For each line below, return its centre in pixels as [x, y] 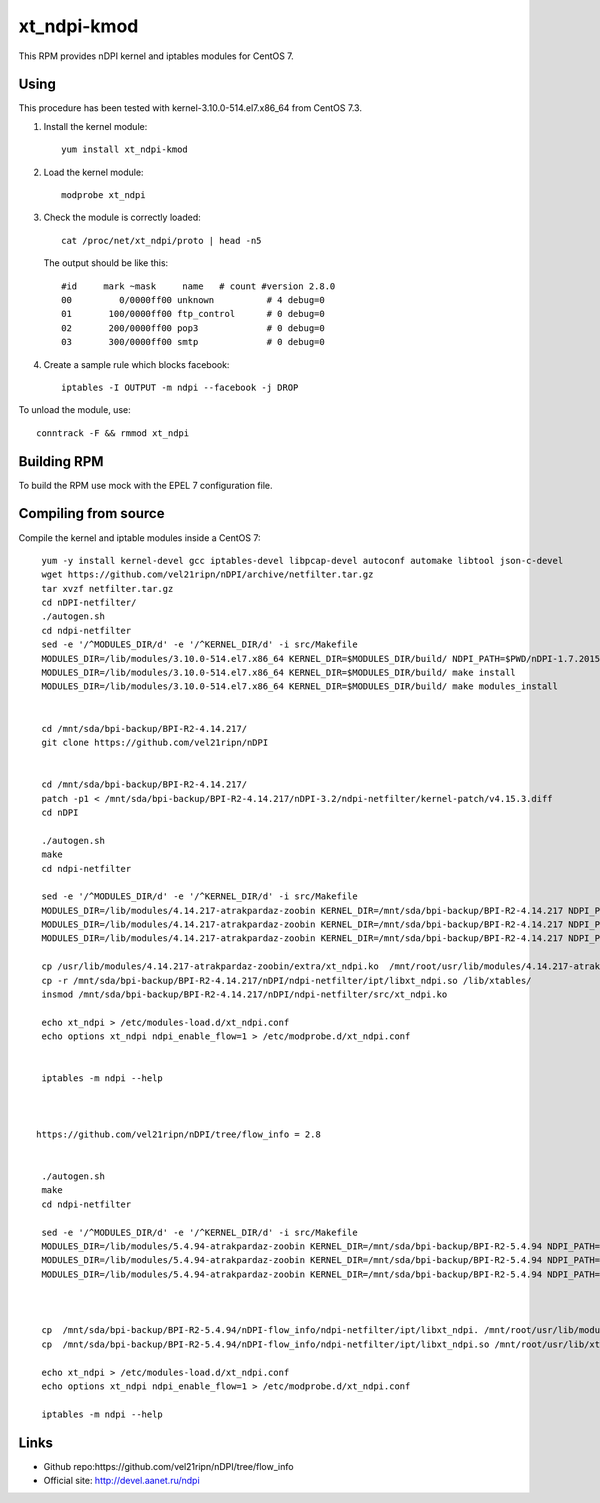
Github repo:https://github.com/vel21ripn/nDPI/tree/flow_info [168, 1466]
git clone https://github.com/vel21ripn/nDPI [155, 742]
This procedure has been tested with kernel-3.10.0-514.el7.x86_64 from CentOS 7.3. [190, 108]
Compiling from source [91, 513]
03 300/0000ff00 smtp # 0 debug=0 [193, 342]
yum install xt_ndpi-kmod [125, 149]
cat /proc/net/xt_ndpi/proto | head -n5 [161, 240]
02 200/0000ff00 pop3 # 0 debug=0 [193, 328]
